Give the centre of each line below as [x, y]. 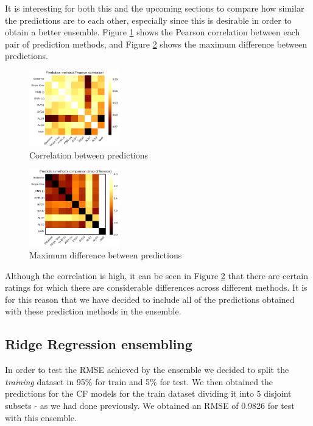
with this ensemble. [41, 417]
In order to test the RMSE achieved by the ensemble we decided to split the [147, 370]
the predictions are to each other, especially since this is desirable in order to [148, 20]
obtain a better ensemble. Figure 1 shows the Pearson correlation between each [153, 32]
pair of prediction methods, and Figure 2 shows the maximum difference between [156, 44]
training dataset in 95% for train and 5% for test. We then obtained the [139, 381]
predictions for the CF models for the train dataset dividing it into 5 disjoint [148, 393]
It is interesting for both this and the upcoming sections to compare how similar [155, 8]
